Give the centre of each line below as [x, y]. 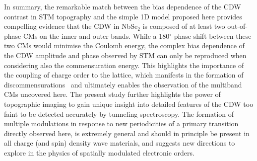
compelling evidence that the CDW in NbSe [71, 26]
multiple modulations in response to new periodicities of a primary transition [121, 123]
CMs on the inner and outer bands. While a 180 [96, 36]
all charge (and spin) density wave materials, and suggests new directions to [120, 143]
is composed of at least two [184, 26]
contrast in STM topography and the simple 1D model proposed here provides [123, 16]
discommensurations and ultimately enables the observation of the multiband [123, 84]
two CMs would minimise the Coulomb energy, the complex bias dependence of [124, 45]
